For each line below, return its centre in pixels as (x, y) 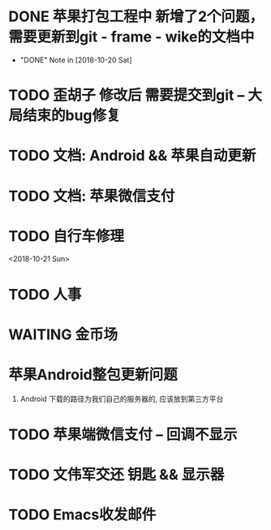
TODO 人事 (45, 294)
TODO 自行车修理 (66, 236)
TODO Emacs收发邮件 (82, 515)
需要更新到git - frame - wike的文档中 (131, 37)
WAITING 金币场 (63, 334)
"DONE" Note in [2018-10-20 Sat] (76, 60)
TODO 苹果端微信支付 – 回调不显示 (123, 434)
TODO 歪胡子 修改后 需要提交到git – (127, 95)
